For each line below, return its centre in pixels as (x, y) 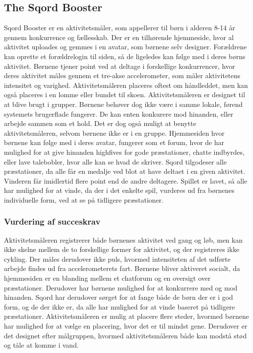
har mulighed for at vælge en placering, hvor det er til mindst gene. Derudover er (126, 326)
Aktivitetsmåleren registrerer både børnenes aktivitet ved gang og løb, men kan (123, 239)
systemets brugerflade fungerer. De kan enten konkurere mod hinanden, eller (119, 114)
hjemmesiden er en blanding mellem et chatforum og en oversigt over (107, 278)
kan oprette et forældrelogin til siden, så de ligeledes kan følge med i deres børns (125, 56)
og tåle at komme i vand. (41, 345)
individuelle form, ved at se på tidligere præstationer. (84, 199)
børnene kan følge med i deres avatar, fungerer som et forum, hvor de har (114, 142)
